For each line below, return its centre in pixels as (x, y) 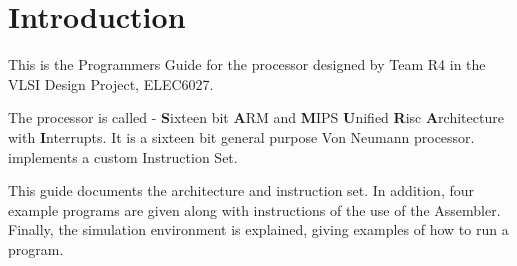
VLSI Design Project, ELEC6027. (111, 83)
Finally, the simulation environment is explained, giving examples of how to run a (258, 229)
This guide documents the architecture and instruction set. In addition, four (241, 190)
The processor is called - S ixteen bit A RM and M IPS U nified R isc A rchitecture (256, 117)
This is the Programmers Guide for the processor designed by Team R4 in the (247, 64)
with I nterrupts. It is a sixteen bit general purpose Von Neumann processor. (241, 136)
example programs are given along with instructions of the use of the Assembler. (254, 209)
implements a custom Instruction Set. (123, 156)
